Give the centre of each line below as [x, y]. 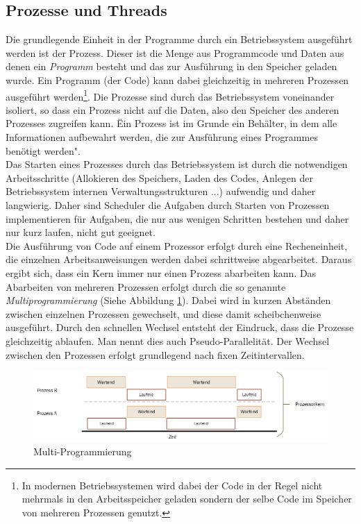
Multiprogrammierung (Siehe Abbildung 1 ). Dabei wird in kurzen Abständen [168, 300]
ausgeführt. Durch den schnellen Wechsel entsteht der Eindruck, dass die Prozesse [180, 327]
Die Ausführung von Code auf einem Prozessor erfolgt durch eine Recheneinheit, [177, 245]
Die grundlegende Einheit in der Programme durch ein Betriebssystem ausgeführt [179, 39]
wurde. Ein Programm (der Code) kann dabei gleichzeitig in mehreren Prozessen [177, 79]
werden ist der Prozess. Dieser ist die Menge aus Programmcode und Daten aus [175, 52]
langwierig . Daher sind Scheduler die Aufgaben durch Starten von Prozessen [168, 204]
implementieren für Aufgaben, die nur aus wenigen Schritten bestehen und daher [177, 218]
